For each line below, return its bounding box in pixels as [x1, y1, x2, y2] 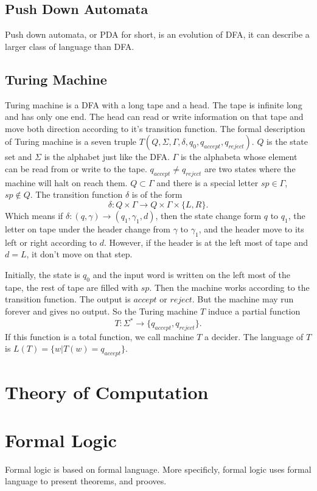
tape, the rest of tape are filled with [5, 280, 139, 293]
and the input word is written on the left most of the [92, 268, 290, 280]
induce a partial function [207, 304, 301, 317]
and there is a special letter [156, 176, 259, 189]
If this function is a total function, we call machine [5, 330, 194, 343]
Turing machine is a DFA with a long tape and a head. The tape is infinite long [5, 98, 302, 111]
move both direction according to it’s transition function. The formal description [5, 122, 305, 134]
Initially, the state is [5, 268, 80, 280]
